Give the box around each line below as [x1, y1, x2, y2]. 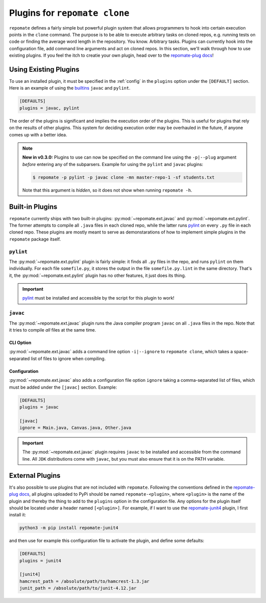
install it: [9, 512, 27, 518]
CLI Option [9, 340, 32, 345]
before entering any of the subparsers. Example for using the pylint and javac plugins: [22, 161, 203, 167]
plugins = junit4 [19, 558, 62, 564]
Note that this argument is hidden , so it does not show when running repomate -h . [22, 187, 192, 193]
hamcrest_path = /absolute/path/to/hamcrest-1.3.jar [19, 578, 150, 584]
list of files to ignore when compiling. [31, 355, 106, 362]
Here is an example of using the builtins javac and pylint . [9, 85, 131, 91]
